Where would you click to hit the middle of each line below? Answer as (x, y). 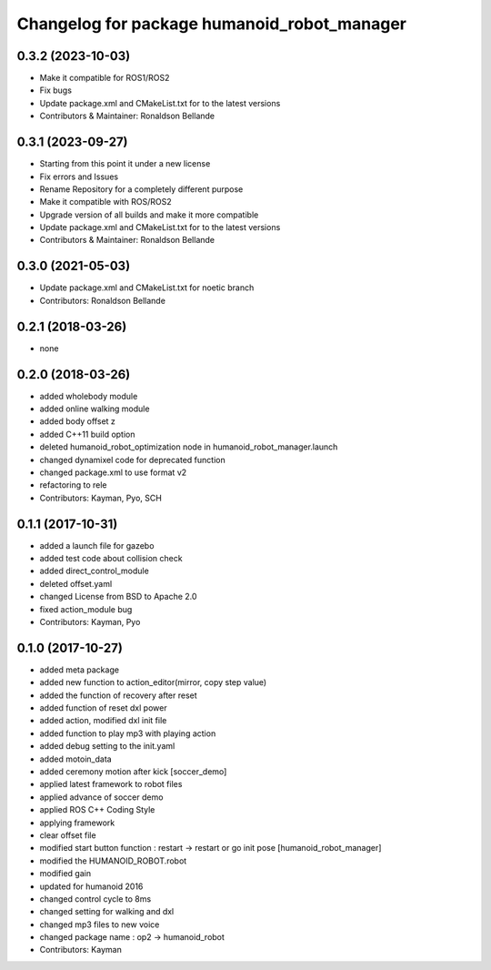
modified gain (65, 874)
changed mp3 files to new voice (100, 925)
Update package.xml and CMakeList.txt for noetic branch (147, 288)
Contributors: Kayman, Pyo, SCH (101, 498)
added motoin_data (76, 759)
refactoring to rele (73, 485)
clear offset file (68, 835)
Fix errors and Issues (79, 177)
